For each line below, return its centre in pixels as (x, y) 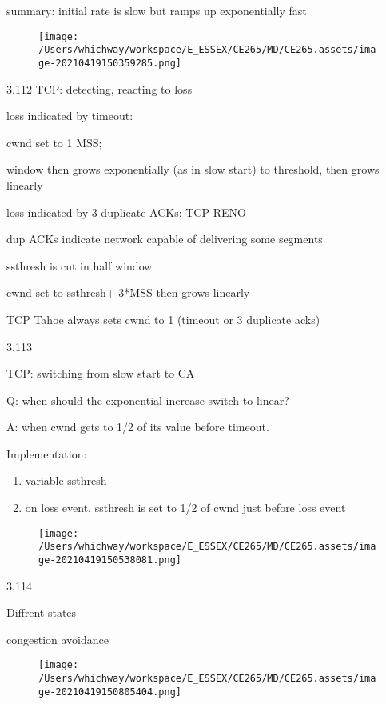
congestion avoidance (58, 639)
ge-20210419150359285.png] (110, 63)
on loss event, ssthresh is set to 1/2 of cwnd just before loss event (185, 508)
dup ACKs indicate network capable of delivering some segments (165, 239)
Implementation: (47, 453)
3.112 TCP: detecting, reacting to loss (99, 88)
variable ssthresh (66, 480)
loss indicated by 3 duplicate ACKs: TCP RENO (126, 212)
